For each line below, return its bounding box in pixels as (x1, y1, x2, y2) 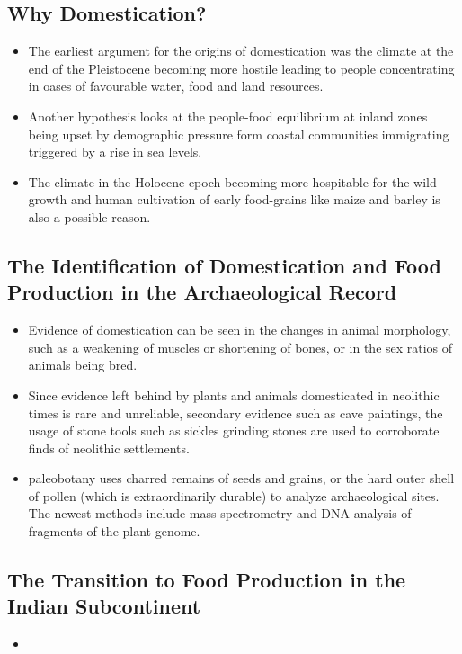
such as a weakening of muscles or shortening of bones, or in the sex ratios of (28, 337, 453, 356)
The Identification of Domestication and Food (7, 251, 442, 279)
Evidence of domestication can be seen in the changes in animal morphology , (28, 320, 451, 339)
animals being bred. (28, 355, 138, 374)
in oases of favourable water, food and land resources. (28, 76, 324, 95)
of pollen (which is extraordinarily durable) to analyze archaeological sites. (28, 486, 440, 505)
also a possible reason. (28, 207, 151, 226)
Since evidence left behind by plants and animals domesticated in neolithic (28, 385, 440, 404)
